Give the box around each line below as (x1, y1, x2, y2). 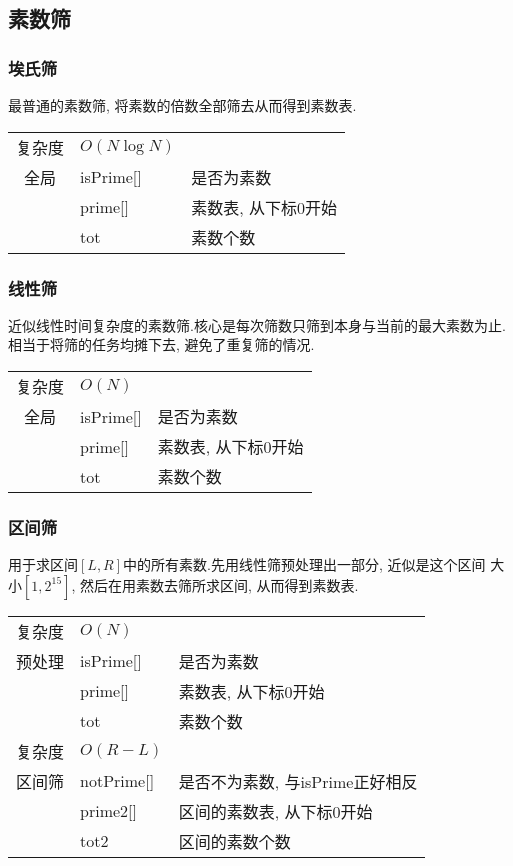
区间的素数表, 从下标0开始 (178, 799, 373, 823)
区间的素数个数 (178, 829, 291, 853)
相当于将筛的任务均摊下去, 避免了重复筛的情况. (8, 334, 315, 355)
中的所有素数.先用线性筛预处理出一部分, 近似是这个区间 (123, 554, 486, 575)
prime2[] (80, 799, 137, 823)
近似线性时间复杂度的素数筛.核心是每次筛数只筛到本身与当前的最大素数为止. (8, 314, 506, 335)
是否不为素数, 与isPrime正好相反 (178, 769, 418, 793)
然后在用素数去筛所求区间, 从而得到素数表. (80, 574, 359, 595)
